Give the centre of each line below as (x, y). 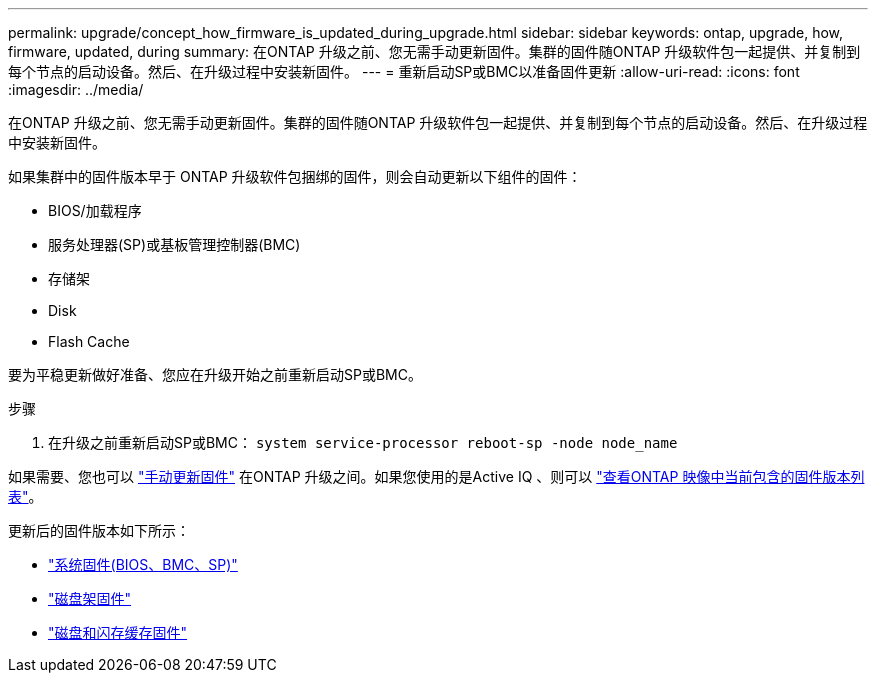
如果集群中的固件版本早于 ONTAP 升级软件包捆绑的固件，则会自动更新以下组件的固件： (295, 176)
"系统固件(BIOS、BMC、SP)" (143, 564)
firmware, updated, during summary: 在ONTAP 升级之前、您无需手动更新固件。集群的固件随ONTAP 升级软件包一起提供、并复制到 (434, 51)
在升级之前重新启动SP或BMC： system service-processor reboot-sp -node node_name (363, 442)
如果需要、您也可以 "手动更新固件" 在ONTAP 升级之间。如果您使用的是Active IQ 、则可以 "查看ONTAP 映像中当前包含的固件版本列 (436, 476)
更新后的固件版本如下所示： (99, 530)
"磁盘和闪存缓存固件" (118, 632)
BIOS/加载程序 (95, 210)
